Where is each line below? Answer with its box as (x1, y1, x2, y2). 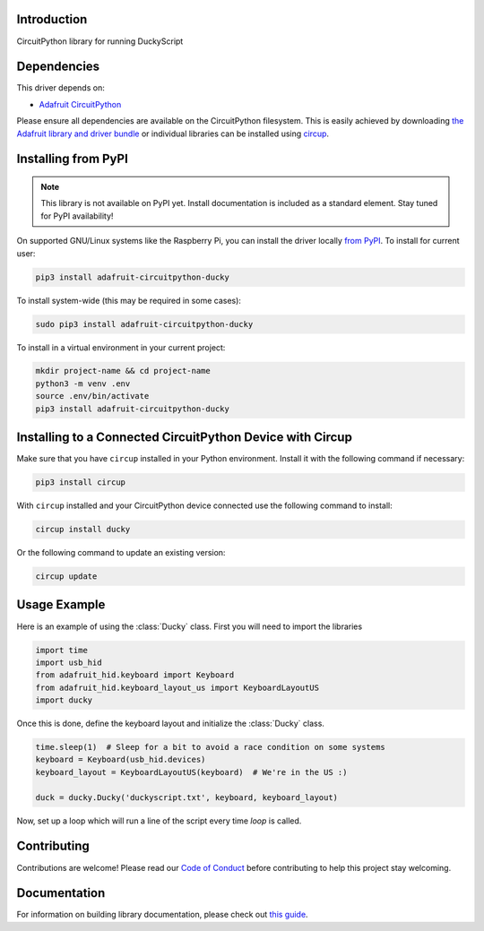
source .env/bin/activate (35, 391, 150, 401)
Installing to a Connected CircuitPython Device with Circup (16, 430, 353, 445)
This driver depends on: (16, 82, 105, 93)
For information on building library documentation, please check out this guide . (16, 909, 308, 920)
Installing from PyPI (16, 151, 129, 167)
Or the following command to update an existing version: (16, 547, 226, 558)
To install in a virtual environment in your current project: (16, 341, 226, 353)
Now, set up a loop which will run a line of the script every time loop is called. (16, 815, 302, 826)
